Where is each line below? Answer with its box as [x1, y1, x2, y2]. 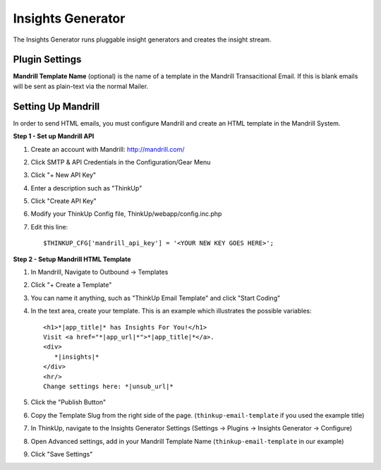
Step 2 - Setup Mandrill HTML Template [13, 255, 131, 263]
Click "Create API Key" [30, 197, 97, 205]
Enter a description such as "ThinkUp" [30, 183, 143, 192]
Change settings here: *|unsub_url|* [43, 382, 174, 390]
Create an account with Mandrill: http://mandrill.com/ [30, 145, 185, 153]
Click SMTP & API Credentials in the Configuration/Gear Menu [30, 157, 211, 166]
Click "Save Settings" [30, 450, 93, 458]
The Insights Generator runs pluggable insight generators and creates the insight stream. [13, 35, 272, 44]
